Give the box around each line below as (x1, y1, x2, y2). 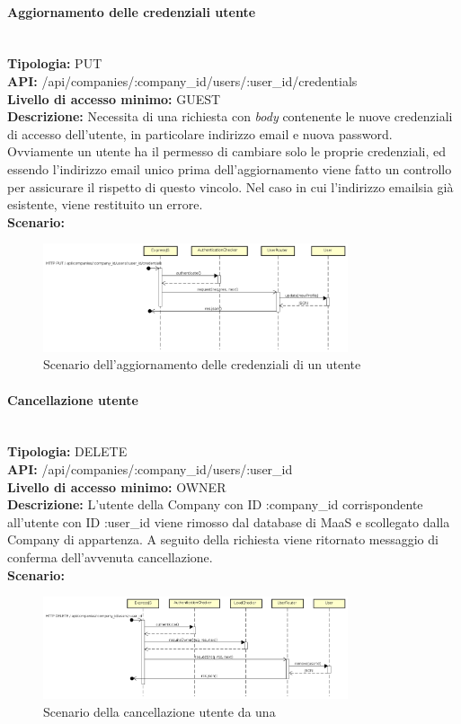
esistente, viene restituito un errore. (7, 195, 203, 214)
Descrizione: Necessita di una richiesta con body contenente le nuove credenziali (7, 107, 453, 126)
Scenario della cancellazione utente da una (43, 702, 276, 720)
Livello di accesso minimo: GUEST (7, 89, 221, 108)
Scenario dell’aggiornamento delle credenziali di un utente (43, 355, 361, 374)
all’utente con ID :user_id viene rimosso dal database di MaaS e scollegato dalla (7, 512, 450, 531)
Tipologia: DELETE (7, 442, 128, 461)
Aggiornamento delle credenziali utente (7, 2, 256, 21)
